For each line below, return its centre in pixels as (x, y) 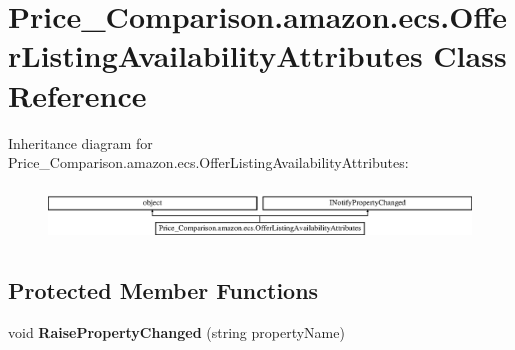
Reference (77, 94)
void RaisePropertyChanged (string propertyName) (176, 332)
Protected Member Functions (163, 290)
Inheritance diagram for (80, 142)
